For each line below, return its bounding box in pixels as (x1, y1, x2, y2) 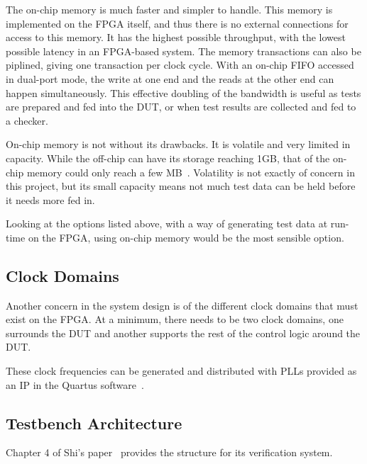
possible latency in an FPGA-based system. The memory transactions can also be (6, 43, 361, 58)
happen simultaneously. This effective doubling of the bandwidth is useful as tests (6, 85, 361, 100)
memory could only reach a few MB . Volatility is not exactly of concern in (26, 164, 355, 179)
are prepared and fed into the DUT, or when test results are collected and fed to (6, 99, 356, 114)
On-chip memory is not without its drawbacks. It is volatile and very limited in (6, 137, 351, 152)
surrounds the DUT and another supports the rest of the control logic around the (6, 325, 361, 340)
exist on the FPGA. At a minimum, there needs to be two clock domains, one (6, 312, 344, 327)
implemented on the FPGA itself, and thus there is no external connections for (6, 16, 349, 30)
